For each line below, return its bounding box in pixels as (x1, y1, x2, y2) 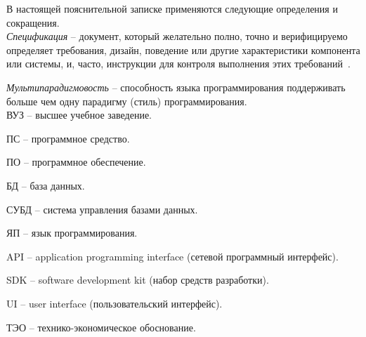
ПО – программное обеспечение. (6, 154, 146, 169)
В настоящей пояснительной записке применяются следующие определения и (6, 1, 338, 15)
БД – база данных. (6, 178, 85, 192)
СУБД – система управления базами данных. (6, 201, 198, 216)
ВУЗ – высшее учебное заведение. (6, 107, 152, 122)
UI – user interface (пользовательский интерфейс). (6, 296, 223, 310)
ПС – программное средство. (6, 131, 130, 145)
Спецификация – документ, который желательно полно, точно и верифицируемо (6, 29, 348, 44)
